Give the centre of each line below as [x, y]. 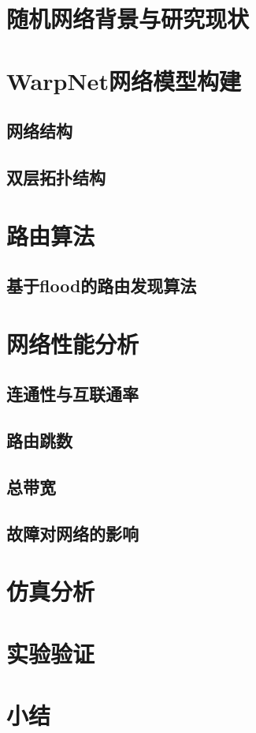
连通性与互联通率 [72, 394]
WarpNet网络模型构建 [124, 80]
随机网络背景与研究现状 [128, 19]
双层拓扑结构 [56, 177]
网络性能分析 [73, 343]
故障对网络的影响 [72, 533]
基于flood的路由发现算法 [102, 286]
